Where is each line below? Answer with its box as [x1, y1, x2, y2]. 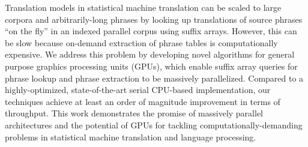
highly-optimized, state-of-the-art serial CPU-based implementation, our [5, 83, 271, 96]
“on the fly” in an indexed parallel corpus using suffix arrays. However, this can [5, 25, 297, 37]
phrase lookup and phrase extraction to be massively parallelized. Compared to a [5, 71, 304, 84]
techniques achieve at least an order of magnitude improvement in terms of [5, 95, 280, 107]
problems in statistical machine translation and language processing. [5, 130, 256, 143]
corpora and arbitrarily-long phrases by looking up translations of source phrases [5, 13, 303, 25]
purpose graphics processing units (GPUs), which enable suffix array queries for [5, 59, 298, 72]
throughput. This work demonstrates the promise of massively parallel [5, 107, 263, 119]
